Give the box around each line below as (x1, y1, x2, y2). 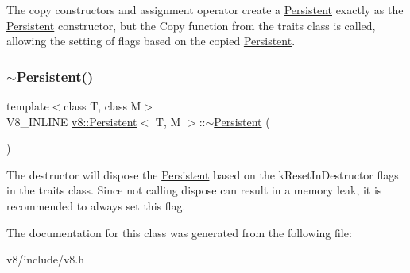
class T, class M (64, 98, 141, 113)
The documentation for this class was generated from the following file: (6, 224, 352, 240)
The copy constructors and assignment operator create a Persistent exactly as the (6, 2, 404, 17)
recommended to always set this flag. (6, 197, 186, 213)
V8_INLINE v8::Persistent (6, 113, 137, 129)
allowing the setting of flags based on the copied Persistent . (6, 33, 296, 49)
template (6, 98, 49, 113)
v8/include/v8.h (6, 251, 85, 267)
